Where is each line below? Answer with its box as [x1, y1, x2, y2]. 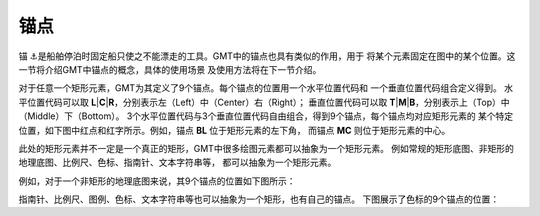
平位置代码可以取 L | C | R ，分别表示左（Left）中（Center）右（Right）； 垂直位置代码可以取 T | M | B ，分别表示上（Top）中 [18, 96, 510, 108]
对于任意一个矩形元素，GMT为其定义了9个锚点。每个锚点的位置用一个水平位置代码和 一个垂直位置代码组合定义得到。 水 [18, 82, 514, 94]
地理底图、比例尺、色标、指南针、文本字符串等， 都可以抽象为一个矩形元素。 [18, 156, 337, 169]
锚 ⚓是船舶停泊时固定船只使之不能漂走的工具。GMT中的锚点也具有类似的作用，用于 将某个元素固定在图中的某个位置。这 [18, 50, 516, 62]
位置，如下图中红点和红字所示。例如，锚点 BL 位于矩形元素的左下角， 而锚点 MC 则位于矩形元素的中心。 [18, 124, 451, 136]
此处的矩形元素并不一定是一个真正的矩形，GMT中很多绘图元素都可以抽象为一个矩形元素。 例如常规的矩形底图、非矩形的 [18, 142, 515, 154]
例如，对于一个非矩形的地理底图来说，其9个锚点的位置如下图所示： [18, 175, 296, 187]
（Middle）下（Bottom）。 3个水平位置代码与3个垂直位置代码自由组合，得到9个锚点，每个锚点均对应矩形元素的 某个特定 [18, 110, 514, 122]
